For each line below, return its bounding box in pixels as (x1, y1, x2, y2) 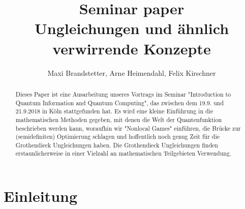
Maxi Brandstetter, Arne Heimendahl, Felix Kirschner (47, 67, 216, 78)
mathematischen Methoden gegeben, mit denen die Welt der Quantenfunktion (15, 115, 222, 124)
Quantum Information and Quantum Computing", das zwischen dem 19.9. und (15, 98, 224, 107)
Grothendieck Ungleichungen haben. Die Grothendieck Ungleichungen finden (15, 140, 218, 149)
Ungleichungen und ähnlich (34, 18, 229, 39)
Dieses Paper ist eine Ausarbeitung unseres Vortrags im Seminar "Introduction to (15, 89, 231, 98)
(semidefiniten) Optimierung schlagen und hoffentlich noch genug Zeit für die (15, 132, 220, 141)
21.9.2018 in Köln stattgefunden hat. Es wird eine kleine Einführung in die (15, 107, 213, 115)
